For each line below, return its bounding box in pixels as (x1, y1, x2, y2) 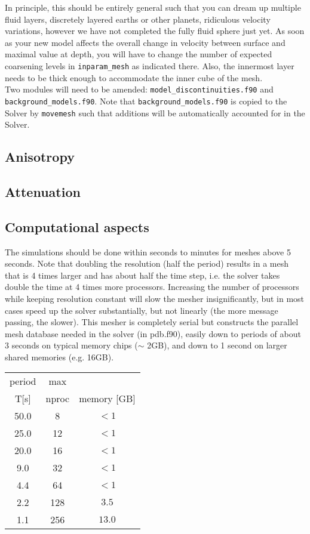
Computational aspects (5, 217, 149, 236)
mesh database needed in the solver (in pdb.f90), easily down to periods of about (5, 327, 301, 339)
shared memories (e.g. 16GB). (5, 350, 114, 363)
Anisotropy (5, 147, 75, 166)
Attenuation (5, 182, 81, 200)
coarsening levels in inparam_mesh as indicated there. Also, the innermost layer (5, 59, 294, 72)
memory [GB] (79, 391, 136, 406)
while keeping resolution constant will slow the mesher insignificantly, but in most (5, 292, 305, 304)
